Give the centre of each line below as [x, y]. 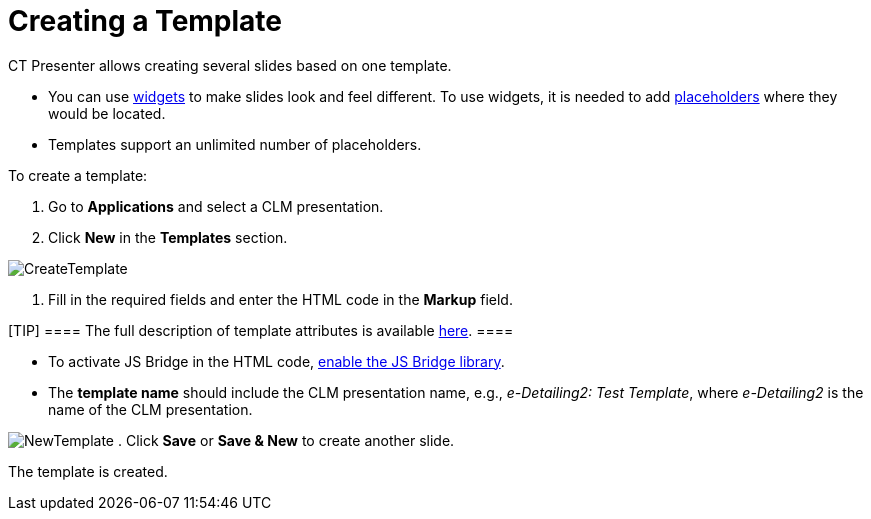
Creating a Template [145, 21]
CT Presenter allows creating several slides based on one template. [230, 65]
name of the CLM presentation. [150, 409]
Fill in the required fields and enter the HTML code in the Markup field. [280, 299]
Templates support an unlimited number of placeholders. [235, 144]
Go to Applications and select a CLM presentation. [216, 206]
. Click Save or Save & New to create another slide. [286, 440]
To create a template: [78, 175]
